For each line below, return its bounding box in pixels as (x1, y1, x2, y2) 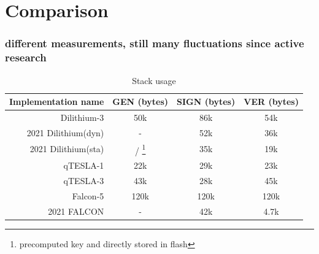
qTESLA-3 (63, 174, 104, 187)
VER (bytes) (244, 95, 299, 108)
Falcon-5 (72, 189, 104, 202)
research (5, 50, 47, 65)
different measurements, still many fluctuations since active (5, 36, 304, 51)
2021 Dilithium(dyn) (26, 126, 104, 139)
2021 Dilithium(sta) (29, 142, 104, 155)
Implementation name (9, 95, 104, 108)
